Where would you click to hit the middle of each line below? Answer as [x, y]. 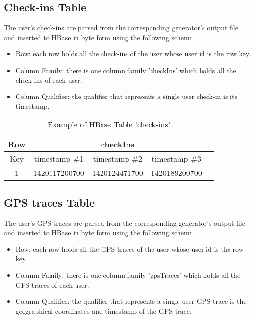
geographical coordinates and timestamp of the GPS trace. [103, 310]
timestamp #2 [118, 159]
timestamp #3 [177, 159]
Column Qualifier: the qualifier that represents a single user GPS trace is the [131, 301]
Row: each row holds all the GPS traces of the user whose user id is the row [129, 249]
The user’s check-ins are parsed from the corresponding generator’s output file [121, 28]
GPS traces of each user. [52, 284]
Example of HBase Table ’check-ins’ [109, 124]
